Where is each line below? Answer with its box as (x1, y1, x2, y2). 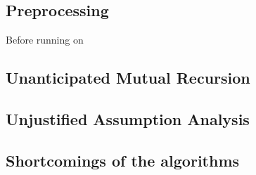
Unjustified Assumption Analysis (6, 108, 250, 129)
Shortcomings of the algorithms (6, 149, 240, 171)
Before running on (6, 32, 84, 47)
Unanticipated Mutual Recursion (6, 67, 250, 89)
